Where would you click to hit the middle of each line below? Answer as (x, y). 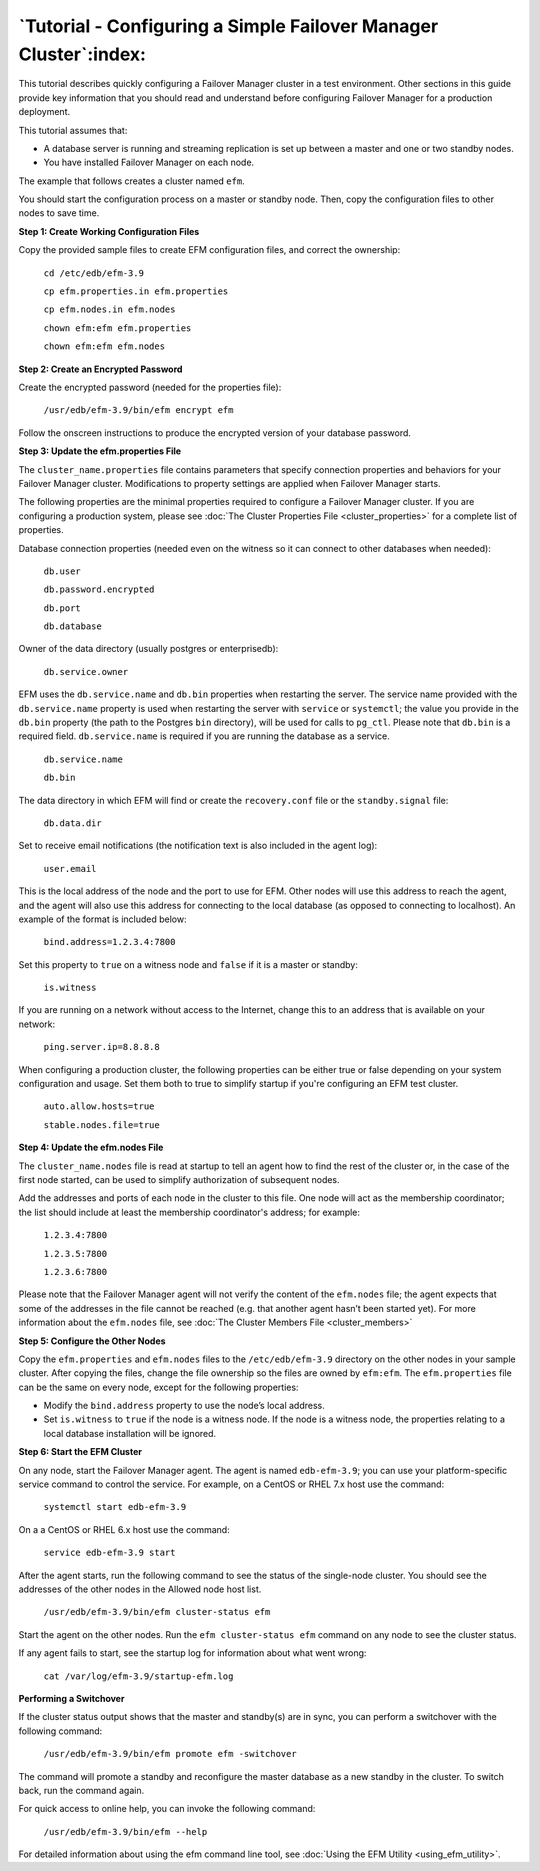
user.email (70, 868)
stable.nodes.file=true (101, 1124)
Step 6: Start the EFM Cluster (80, 1452)
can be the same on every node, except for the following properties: (158, 1387)
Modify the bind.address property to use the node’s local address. (184, 1406)
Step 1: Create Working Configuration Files (109, 231)
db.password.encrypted (99, 589)
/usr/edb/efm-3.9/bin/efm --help (125, 1831)
